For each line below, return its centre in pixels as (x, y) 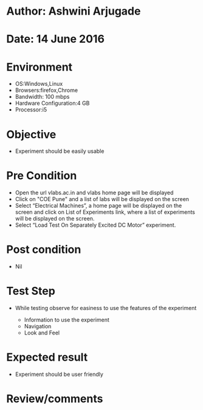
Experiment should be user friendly (59, 374)
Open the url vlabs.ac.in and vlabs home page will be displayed (94, 193)
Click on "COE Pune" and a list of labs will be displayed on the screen (102, 199)
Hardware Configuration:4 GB (52, 103)
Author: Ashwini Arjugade (74, 11)
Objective (31, 134)
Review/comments (55, 399)
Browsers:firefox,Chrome (46, 90)
